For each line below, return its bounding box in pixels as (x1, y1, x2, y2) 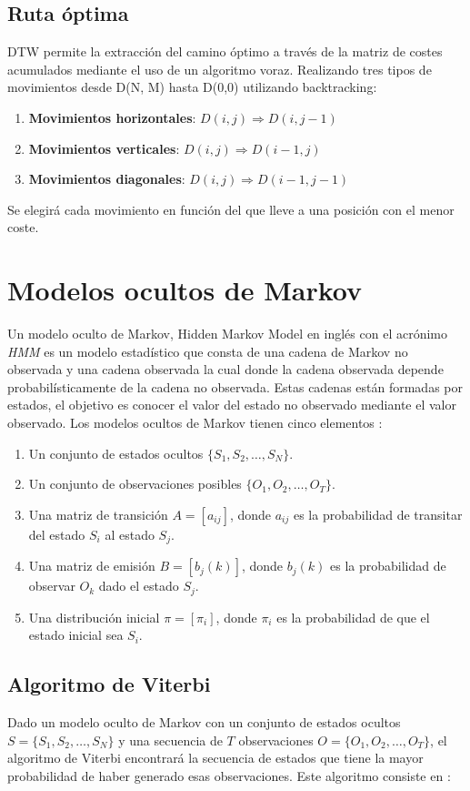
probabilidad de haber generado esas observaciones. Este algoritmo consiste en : (7, 766, 451, 785)
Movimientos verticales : (28, 138, 180, 157)
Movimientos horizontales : (28, 107, 196, 127)
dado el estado (98, 576, 179, 595)
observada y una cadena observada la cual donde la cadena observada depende (7, 360, 444, 379)
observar (28, 576, 75, 595)
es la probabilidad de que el (276, 607, 430, 626)
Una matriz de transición (28, 504, 168, 523)
